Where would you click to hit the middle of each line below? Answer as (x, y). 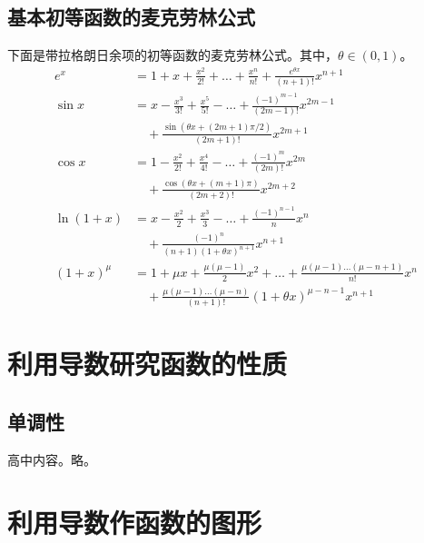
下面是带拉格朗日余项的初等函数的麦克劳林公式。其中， (173, 55)
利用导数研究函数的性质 (148, 364)
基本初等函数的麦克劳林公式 (131, 17)
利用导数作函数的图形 (135, 522)
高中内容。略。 (52, 459)
